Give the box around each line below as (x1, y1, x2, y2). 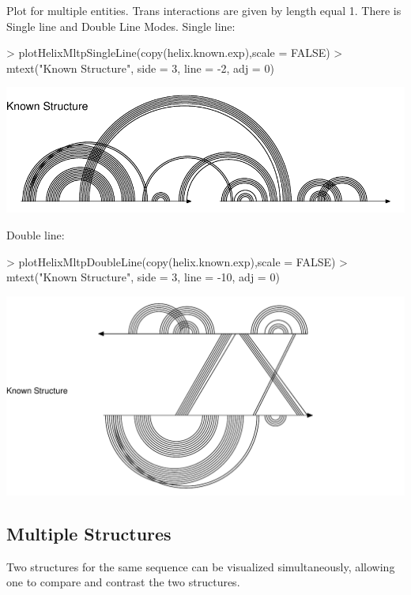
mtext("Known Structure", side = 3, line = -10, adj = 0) (6, 269, 280, 285)
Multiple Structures (6, 521, 172, 545)
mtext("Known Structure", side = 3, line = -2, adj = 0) (6, 59, 274, 76)
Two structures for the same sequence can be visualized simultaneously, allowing (6, 558, 395, 574)
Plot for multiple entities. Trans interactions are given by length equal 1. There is (6, 2, 402, 18)
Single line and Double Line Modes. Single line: (6, 17, 236, 34)
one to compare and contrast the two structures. (6, 574, 240, 590)
